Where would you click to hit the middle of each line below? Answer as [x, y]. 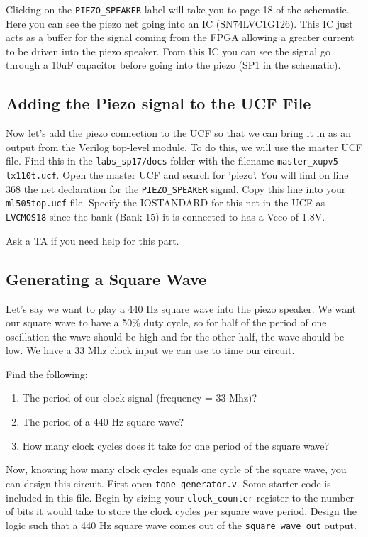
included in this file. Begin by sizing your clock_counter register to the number [180, 497]
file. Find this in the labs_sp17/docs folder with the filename [140, 161]
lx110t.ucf [31, 176]
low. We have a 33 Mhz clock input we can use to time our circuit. [150, 350]
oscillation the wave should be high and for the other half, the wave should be [175, 336]
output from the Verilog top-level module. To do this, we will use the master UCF [184, 146]
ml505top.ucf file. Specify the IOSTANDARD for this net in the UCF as [166, 203]
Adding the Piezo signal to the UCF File [158, 103]
